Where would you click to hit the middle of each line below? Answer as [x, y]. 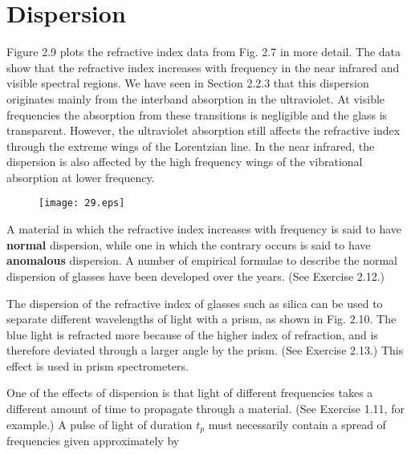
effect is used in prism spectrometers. [98, 365]
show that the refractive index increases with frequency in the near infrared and [203, 67]
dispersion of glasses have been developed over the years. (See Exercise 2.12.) [196, 276]
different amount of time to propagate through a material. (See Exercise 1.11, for [205, 409]
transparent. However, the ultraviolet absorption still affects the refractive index [203, 130]
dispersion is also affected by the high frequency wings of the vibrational [185, 162]
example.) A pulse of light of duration [100, 424]
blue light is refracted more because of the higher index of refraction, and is [192, 334]
